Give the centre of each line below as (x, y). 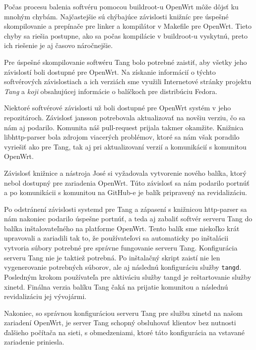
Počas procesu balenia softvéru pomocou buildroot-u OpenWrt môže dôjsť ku (121, 6)
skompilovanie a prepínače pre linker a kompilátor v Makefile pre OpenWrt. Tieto (128, 26)
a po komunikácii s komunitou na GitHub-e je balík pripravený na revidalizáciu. (126, 192)
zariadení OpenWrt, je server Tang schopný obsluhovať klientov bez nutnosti (120, 323)
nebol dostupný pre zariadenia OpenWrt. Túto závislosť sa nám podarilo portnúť (127, 182)
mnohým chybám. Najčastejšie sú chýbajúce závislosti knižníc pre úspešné (116, 16)
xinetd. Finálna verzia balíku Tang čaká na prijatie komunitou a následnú (116, 286)
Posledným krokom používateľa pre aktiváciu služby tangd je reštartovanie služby (128, 276)
